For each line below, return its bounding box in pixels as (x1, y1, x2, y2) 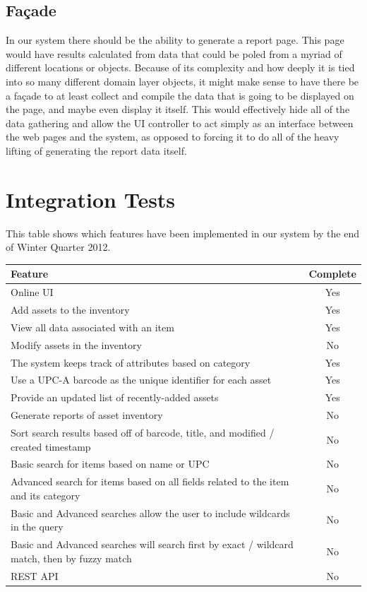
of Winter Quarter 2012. (6, 239, 111, 254)
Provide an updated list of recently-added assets (11, 390, 219, 405)
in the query (11, 519, 64, 534)
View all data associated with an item (11, 319, 174, 334)
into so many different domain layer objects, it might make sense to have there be (6, 73, 359, 88)
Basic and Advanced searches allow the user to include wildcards (11, 505, 290, 520)
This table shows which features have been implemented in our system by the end (6, 225, 359, 240)
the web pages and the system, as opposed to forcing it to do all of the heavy (6, 129, 339, 144)
